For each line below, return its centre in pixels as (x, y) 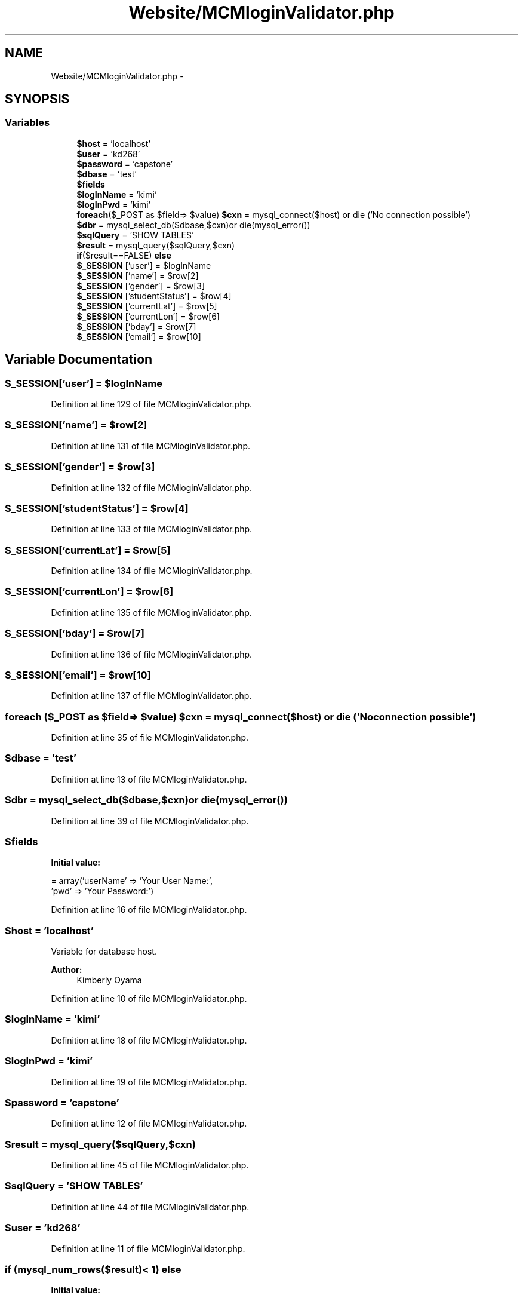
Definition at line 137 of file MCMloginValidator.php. (151, 696)
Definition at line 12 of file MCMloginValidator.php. (149, 1124)
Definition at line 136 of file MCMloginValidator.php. (152, 654)
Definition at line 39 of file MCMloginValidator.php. (150, 821)
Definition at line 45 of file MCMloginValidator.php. (150, 1165)
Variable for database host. (104, 952)
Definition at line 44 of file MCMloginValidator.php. (150, 1207)
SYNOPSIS (37, 99)
